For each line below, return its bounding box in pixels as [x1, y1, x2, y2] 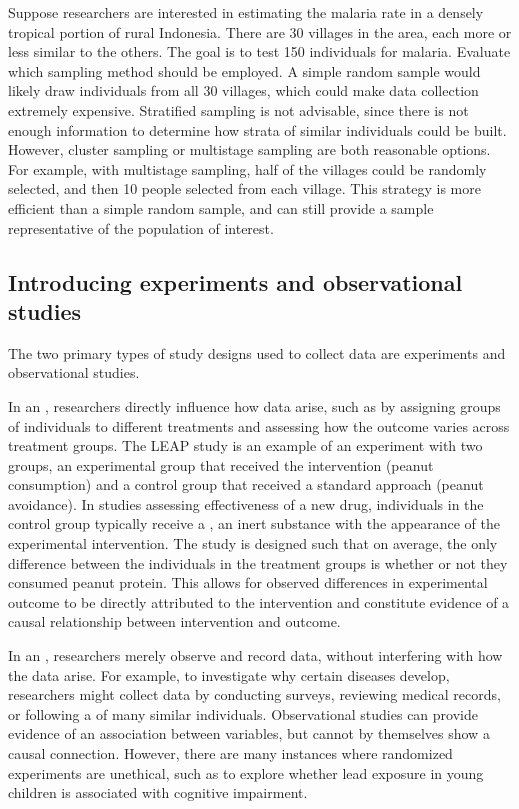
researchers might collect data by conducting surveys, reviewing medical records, [8, 684, 501, 705]
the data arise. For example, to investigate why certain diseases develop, [8, 664, 450, 685]
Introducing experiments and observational [8, 266, 463, 297]
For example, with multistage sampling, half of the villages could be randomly [8, 158, 487, 179]
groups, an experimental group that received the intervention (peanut [8, 454, 434, 475]
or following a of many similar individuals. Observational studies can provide [8, 703, 478, 724]
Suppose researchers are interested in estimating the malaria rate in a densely [8, 2, 484, 22]
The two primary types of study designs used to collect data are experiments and [8, 342, 506, 363]
